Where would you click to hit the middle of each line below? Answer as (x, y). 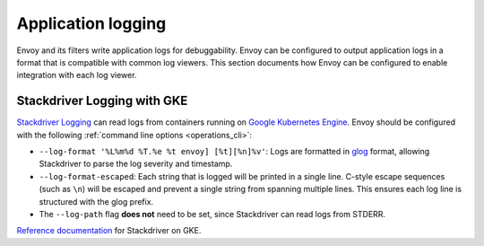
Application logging (91, 23)
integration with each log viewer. (77, 75)
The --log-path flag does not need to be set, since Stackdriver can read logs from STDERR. (212, 214)
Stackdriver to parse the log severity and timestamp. (136, 164)
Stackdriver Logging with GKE (102, 101)
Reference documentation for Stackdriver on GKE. (109, 231)
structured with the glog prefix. (96, 201)
